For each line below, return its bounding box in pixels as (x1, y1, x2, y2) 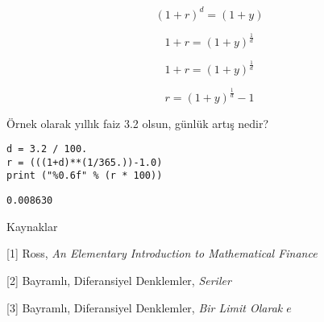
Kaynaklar (6, 217, 58, 234)
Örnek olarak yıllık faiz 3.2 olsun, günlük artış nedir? (6, 114, 269, 131)
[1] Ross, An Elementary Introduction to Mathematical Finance (6, 245, 318, 262)
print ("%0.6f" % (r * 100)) (6, 170, 163, 182)
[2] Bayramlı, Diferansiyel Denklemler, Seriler (6, 271, 231, 288)
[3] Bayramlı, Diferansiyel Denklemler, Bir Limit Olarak (6, 299, 283, 316)
